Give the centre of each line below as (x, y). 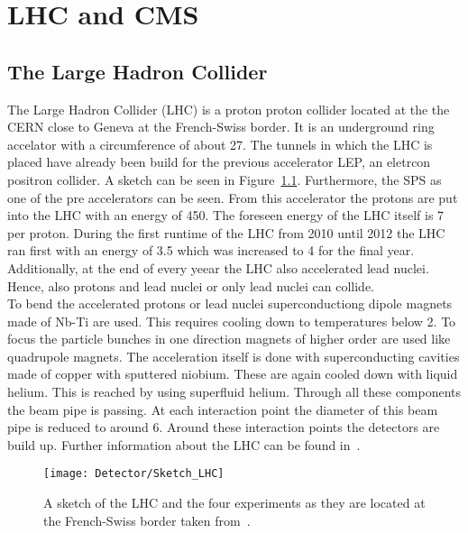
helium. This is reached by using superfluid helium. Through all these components (234, 392)
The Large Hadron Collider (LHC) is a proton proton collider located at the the (229, 109)
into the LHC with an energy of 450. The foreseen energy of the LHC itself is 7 (226, 215)
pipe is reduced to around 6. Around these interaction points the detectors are (224, 427)
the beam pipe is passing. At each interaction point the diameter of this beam (223, 409)
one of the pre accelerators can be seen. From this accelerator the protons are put (233, 197)
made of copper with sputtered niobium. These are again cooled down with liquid (233, 374)
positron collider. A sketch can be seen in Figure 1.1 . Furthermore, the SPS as (225, 179)
